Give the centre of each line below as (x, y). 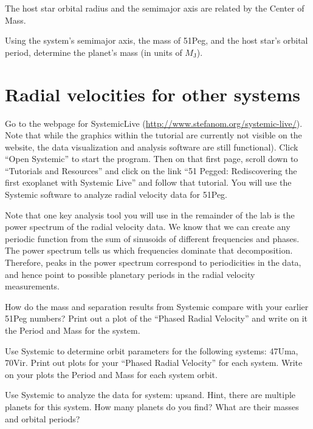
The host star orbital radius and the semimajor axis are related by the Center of (155, 8)
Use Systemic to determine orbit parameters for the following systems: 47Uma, (152, 350)
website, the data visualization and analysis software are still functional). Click (152, 147)
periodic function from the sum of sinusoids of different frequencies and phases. (152, 238)
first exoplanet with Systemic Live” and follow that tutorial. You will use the (148, 182)
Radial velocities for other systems (153, 94)
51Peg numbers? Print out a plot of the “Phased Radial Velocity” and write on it (156, 318)
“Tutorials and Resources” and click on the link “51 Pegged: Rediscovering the (151, 170)
